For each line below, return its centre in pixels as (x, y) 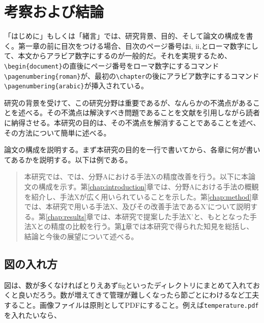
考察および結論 (54, 11)
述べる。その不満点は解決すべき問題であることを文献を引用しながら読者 (139, 112)
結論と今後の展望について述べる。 (81, 236)
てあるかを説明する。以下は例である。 (68, 159)
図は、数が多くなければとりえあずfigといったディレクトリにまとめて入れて (128, 285)
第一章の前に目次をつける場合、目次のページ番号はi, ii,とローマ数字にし (138, 45)
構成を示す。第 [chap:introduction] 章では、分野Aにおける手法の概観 (149, 187)
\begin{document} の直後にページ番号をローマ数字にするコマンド (112, 65)
